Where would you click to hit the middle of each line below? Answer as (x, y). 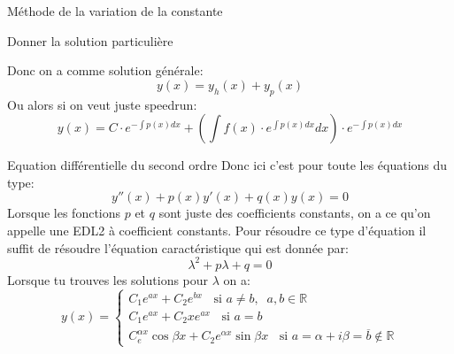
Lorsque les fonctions (64, 213)
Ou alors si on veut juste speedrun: (102, 104)
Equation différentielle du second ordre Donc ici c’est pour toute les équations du (227, 165)
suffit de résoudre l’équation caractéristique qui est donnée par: (178, 247)
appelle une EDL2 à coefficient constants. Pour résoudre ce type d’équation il (217, 230)
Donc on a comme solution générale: (105, 70)
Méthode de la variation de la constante (115, 11)
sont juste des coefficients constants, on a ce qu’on (295, 213)
